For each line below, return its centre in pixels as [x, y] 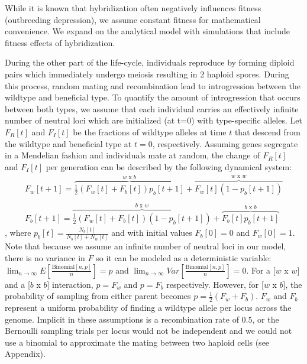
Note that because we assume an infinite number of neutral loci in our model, [146, 246]
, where [18, 233]
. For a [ [261, 270]
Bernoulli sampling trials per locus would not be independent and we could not [148, 331]
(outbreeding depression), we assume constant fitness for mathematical [133, 19]
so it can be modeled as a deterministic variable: [184, 258]
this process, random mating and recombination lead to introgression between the [153, 85]
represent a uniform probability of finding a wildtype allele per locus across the [148, 308]
